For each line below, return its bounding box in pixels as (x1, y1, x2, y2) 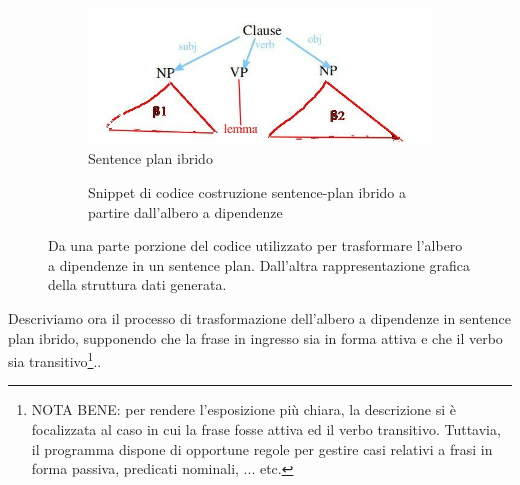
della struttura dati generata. (48, 274, 227, 295)
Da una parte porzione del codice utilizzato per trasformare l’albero (48, 235, 463, 256)
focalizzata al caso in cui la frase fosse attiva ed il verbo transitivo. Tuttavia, (31, 419, 501, 440)
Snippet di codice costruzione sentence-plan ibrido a (88, 182, 406, 203)
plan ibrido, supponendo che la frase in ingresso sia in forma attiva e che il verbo (8, 327, 503, 348)
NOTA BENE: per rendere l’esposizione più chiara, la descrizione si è (31, 399, 456, 420)
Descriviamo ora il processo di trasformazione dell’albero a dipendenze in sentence (8, 308, 511, 329)
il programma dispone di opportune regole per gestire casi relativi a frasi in (31, 438, 493, 459)
